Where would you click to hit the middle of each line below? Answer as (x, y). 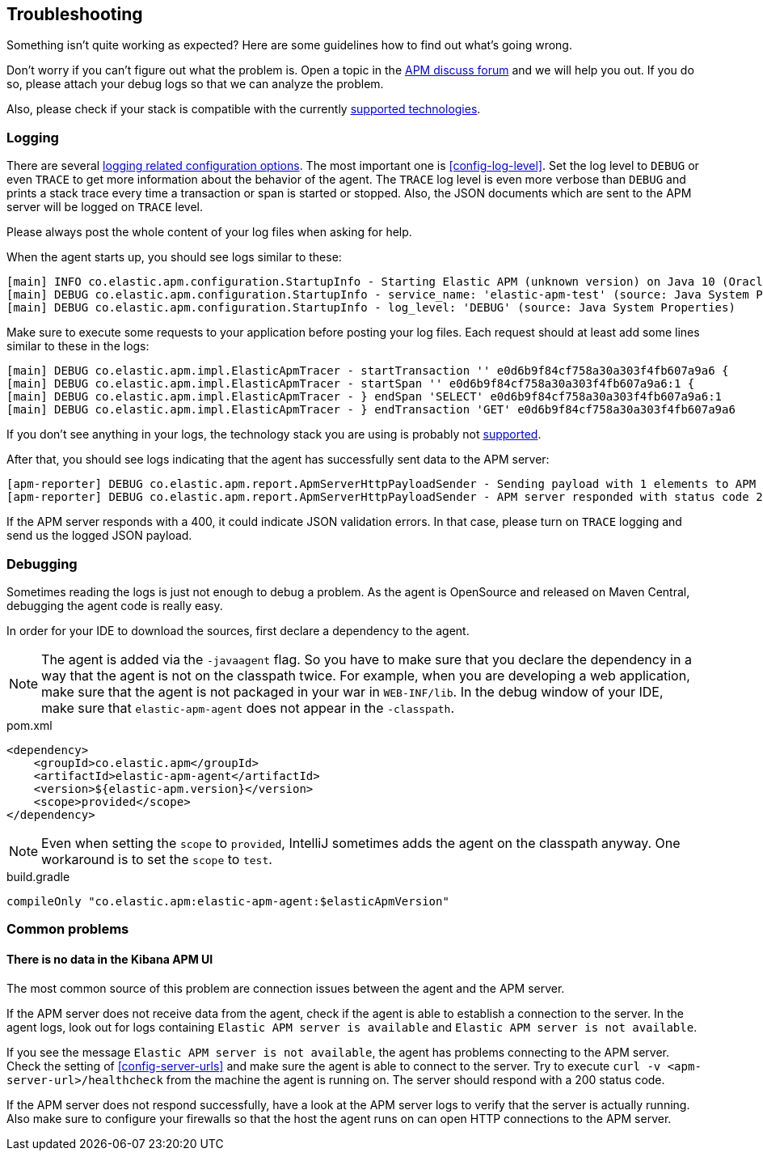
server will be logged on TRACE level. (105, 207)
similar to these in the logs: (78, 346)
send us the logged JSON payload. (99, 536)
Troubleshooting (75, 14)
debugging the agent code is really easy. (115, 605)
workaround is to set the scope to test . (157, 859)
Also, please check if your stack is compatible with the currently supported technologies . (244, 109)
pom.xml (30, 725)
